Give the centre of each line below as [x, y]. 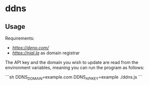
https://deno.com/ [30, 48]
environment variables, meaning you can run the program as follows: [75, 67]
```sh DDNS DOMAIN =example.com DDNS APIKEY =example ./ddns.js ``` [74, 78]
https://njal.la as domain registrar [46, 53]
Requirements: [20, 38]
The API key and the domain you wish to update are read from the [72, 62]
